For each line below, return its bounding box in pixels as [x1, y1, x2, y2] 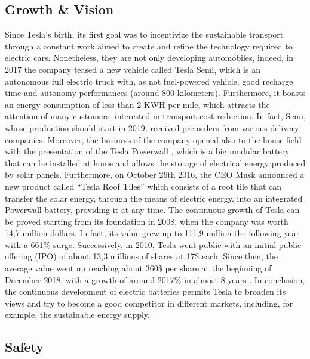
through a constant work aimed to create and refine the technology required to [5, 39, 293, 52]
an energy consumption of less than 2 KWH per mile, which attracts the [5, 98, 270, 110]
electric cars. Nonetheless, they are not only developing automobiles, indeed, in [5, 51, 294, 64]
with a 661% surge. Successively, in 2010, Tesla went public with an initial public [5, 238, 302, 250]
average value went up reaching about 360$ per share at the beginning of [5, 262, 272, 274]
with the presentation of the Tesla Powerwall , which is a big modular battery [5, 145, 290, 157]
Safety [5, 338, 44, 356]
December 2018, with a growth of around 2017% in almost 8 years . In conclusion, [5, 273, 305, 286]
